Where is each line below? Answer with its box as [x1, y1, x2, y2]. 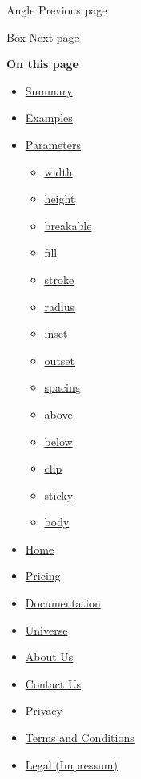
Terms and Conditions [25, 729, 135, 746]
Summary [25, 82, 73, 99]
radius [44, 298, 75, 314]
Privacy [25, 702, 62, 719]
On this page [6, 55, 79, 72]
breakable [44, 217, 92, 233]
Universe [25, 621, 68, 638]
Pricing [25, 567, 61, 584]
